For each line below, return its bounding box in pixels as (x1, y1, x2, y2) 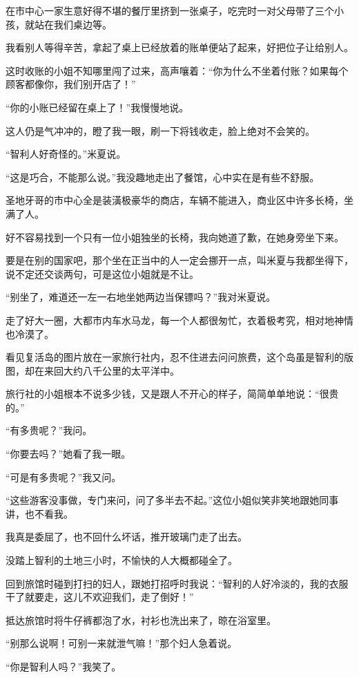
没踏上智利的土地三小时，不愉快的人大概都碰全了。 (6, 553, 237, 567)
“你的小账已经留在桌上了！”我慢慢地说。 (6, 100, 189, 114)
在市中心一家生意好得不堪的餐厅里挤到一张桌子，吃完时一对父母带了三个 (6, 3, 334, 17)
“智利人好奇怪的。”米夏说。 (6, 147, 126, 161)
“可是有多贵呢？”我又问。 (6, 469, 122, 484)
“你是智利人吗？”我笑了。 (6, 659, 122, 673)
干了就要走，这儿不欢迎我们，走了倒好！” (6, 590, 194, 604)
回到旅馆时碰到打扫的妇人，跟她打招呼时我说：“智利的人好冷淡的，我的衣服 (6, 576, 349, 590)
